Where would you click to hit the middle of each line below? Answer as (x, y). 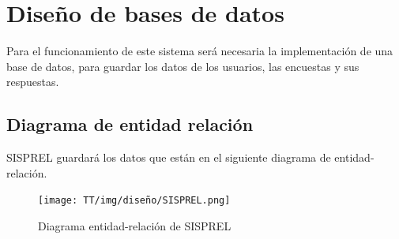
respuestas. (33, 82)
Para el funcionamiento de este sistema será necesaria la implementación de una (200, 51)
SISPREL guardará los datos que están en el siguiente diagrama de (169, 157)
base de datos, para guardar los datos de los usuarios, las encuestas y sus (183, 66)
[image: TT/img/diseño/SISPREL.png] (134, 201)
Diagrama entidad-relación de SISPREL (135, 225)
